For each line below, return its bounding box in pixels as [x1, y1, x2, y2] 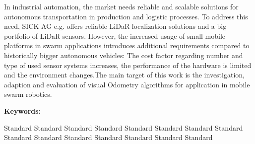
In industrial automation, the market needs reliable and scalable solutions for [4, 1, 239, 11]
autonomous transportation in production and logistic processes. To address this [4, 11, 248, 21]
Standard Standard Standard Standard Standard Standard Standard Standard [4, 122, 243, 133]
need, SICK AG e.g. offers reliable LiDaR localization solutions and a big [4, 21, 227, 31]
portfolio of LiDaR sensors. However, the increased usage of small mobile [4, 30, 226, 41]
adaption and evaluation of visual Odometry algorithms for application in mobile [4, 79, 250, 89]
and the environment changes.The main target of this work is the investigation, [4, 70, 245, 80]
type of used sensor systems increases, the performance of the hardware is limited [4, 60, 252, 70]
